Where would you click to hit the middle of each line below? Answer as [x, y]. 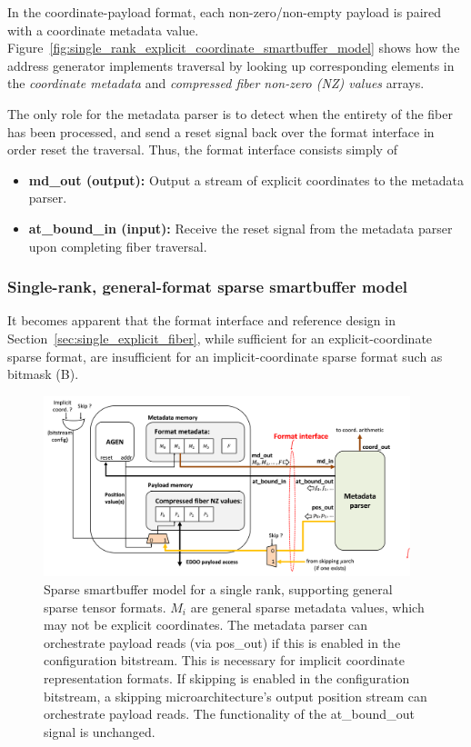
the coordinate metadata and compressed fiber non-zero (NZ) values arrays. [216, 83]
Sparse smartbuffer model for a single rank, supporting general [218, 588]
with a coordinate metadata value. [103, 30]
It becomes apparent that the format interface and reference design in [201, 320]
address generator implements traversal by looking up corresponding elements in [231, 65]
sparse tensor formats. [105, 607]
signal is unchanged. [100, 731]
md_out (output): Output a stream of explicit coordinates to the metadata [246, 179]
